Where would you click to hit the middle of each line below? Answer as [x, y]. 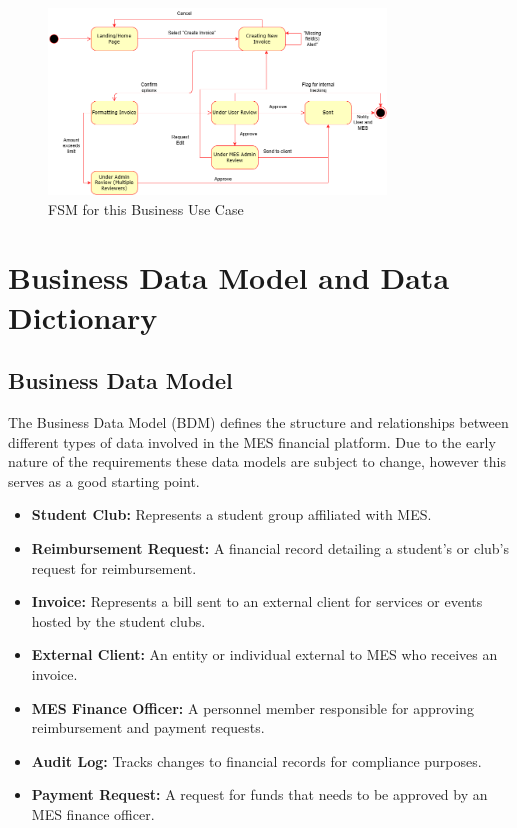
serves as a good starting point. [104, 480]
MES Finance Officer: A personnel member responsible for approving [252, 707]
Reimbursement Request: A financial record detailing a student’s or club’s [270, 548]
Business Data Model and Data [229, 277]
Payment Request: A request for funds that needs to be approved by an [259, 794]
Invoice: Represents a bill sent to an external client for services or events [257, 601]
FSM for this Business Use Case [146, 208]
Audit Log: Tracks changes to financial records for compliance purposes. [256, 760]
